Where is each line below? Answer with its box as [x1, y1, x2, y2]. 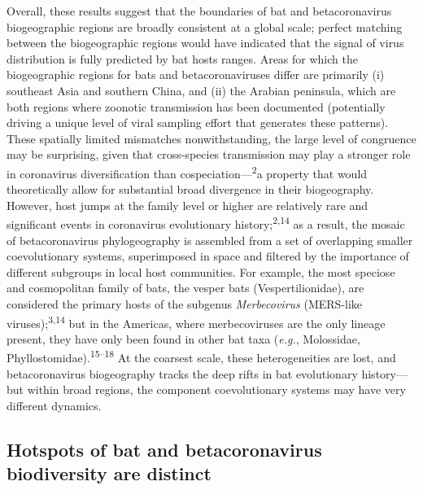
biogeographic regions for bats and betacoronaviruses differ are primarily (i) [7, 66, 385, 83]
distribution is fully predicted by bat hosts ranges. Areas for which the [7, 50, 358, 67]
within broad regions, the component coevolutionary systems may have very [27, 381, 406, 398]
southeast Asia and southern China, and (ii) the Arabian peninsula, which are [7, 81, 396, 98]
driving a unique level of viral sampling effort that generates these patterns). [7, 114, 389, 131]
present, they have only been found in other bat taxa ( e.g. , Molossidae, [7, 330, 360, 347]
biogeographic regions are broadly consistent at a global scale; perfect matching [7, 18, 403, 35]
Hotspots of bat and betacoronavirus [7, 436, 322, 462]
